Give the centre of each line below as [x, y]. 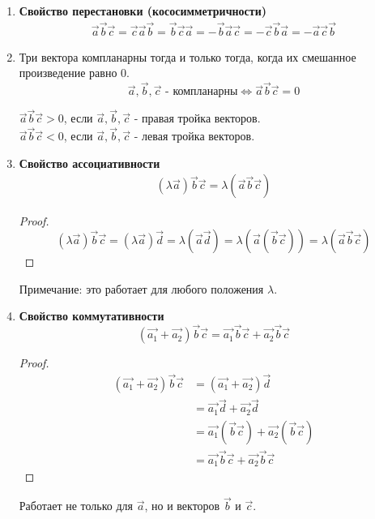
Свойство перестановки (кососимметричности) [143, 11]
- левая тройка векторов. [194, 136]
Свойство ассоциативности [89, 163]
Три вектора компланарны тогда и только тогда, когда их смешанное [187, 56]
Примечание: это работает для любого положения [141, 288]
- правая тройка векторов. [197, 118]
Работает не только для [76, 506]
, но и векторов [182, 506]
